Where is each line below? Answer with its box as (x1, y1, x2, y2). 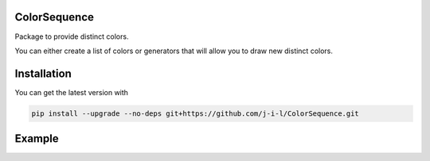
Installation (14, 67, 72, 80)
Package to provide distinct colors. (14, 32, 129, 41)
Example (14, 132, 59, 146)
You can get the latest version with (14, 87, 129, 97)
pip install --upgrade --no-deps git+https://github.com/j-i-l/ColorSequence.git (31, 109, 360, 118)
